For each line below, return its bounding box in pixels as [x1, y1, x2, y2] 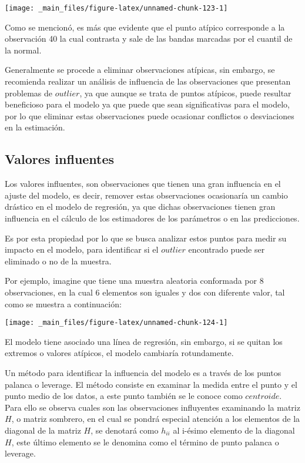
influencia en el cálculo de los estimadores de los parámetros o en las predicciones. [5, 212, 300, 224]
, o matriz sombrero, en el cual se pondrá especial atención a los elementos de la [11, 412, 300, 425]
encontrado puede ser [188, 243, 265, 256]
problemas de [5, 86, 53, 99]
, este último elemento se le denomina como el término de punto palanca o [11, 435, 279, 448]
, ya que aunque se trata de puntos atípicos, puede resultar [79, 86, 291, 99]
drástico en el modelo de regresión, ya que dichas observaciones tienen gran [5, 200, 276, 213]
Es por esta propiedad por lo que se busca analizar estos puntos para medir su [5, 231, 287, 244]
